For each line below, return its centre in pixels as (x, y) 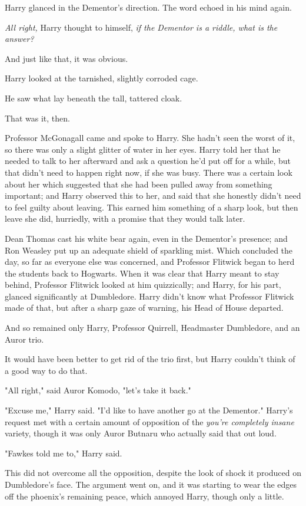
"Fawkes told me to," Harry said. (64, 453)
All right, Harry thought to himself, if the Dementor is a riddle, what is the (141, 27)
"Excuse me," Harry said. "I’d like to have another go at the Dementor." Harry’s (149, 410)
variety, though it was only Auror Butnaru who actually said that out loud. (141, 433)
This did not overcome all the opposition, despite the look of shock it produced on (153, 473)
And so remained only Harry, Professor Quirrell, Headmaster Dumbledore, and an (152, 328)
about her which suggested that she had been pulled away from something (139, 184)
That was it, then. (37, 118)
